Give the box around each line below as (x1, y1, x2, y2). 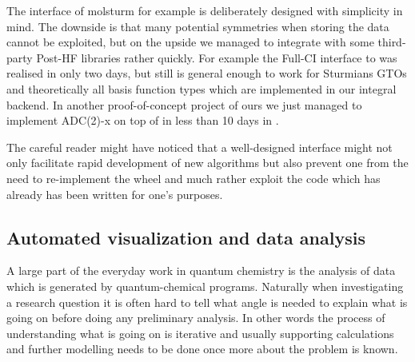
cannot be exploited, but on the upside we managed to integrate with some (6, 34, 374, 50)
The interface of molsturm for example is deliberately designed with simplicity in (6, 2, 403, 18)
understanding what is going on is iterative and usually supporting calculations (6, 324, 394, 341)
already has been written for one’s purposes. (6, 185, 223, 202)
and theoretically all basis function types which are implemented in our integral (6, 80, 397, 97)
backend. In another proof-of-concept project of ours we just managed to (6, 96, 362, 113)
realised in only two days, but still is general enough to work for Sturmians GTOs (6, 65, 407, 82)
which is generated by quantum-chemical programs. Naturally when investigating (6, 277, 404, 294)
